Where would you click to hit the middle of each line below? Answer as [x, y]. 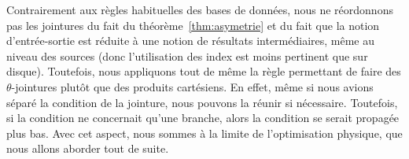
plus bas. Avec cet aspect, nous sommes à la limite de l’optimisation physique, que [204, 133]
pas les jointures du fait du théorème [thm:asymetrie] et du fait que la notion [193, 25]
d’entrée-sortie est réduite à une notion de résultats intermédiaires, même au [191, 41]
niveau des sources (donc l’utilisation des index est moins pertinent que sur [187, 55]
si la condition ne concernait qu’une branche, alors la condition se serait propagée [203, 118]
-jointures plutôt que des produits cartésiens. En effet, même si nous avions [192, 86]
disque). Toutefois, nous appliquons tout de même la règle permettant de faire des [204, 71]
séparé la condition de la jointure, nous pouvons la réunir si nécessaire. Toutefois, [202, 102]
